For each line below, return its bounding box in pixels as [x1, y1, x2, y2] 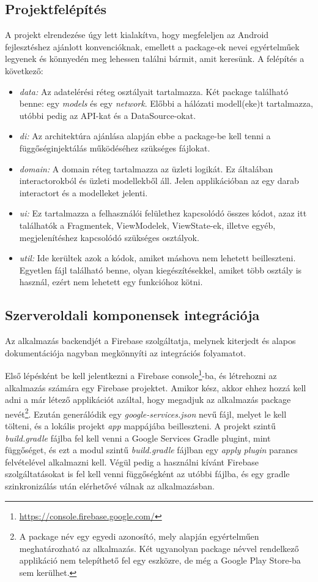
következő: [5, 64, 43, 77]
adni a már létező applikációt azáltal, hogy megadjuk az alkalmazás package [5, 393, 291, 406]
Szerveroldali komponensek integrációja [5, 305, 260, 324]
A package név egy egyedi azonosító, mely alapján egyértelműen [19, 530, 259, 543]
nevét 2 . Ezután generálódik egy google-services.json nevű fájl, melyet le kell [5, 405, 287, 420]
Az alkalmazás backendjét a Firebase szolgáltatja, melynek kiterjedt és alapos [5, 334, 296, 347]
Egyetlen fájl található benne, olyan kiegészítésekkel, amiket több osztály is [19, 263, 302, 276]
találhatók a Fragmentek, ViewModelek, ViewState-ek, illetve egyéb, [19, 218, 276, 231]
